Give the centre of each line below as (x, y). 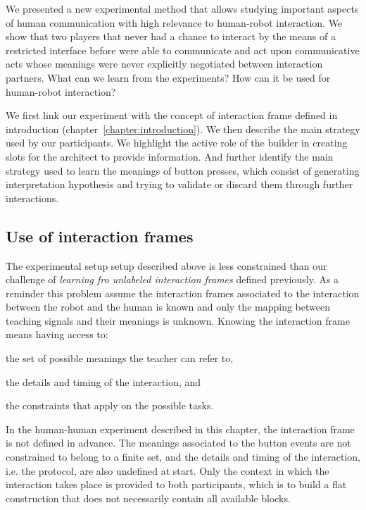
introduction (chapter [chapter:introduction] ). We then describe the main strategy (183, 129)
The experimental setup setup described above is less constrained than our (166, 265)
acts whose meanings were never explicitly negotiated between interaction (164, 64)
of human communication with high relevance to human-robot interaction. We (174, 22)
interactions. (32, 198)
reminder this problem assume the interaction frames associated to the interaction (183, 293)
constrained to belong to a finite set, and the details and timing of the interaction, (183, 457)
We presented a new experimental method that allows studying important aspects (182, 8)
